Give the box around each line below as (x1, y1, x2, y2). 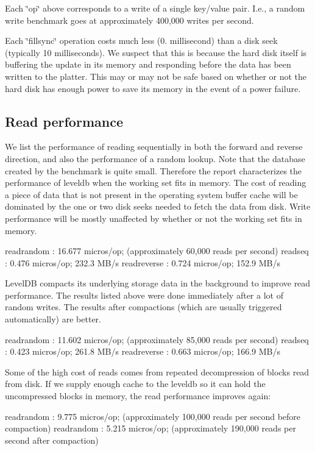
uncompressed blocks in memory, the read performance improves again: (5, 389, 271, 402)
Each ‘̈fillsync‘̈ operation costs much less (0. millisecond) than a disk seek (5, 34, 278, 47)
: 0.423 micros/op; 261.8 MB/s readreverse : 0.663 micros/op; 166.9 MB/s (5, 345, 281, 358)
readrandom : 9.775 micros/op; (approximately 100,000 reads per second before (5, 410, 301, 422)
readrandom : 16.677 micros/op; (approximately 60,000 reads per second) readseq (5, 244, 309, 257)
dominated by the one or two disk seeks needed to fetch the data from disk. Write (5, 200, 311, 213)
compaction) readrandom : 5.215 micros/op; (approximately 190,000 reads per (5, 422, 296, 435)
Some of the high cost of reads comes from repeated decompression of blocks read (5, 365, 310, 378)
